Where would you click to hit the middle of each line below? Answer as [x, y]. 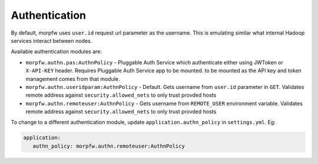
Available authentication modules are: [57, 52]
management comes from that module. [73, 78]
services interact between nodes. [52, 40]
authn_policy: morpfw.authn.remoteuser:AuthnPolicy [109, 146]
